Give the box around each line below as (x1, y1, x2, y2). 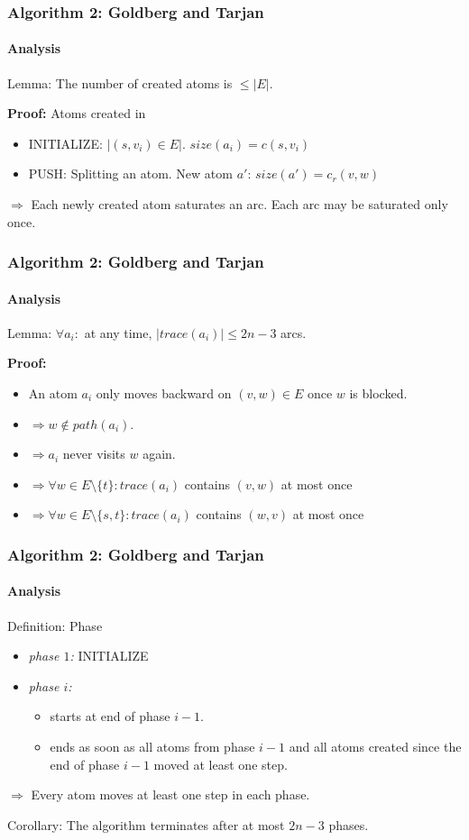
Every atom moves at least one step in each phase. (31, 785, 310, 804)
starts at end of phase (50, 707, 170, 726)
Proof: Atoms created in (7, 104, 146, 123)
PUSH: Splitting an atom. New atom (28, 164, 233, 183)
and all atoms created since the (289, 737, 462, 756)
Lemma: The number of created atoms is (7, 73, 233, 92)
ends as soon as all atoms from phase (50, 737, 255, 756)
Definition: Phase (7, 616, 103, 635)
